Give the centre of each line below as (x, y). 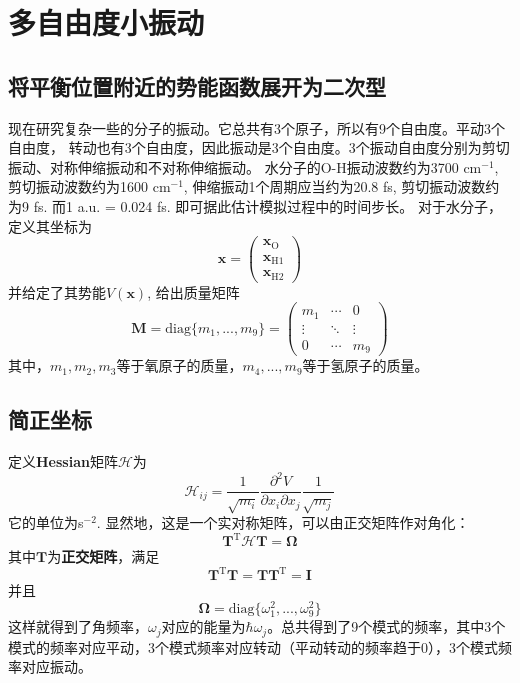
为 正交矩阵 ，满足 (103, 556)
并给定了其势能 (57, 291)
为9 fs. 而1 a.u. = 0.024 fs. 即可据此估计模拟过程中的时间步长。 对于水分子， (255, 205)
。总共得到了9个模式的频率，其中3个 (386, 626)
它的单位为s (46, 522)
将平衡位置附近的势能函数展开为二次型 (197, 85)
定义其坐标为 (50, 225)
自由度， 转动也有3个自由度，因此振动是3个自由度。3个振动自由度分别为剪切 (259, 147)
